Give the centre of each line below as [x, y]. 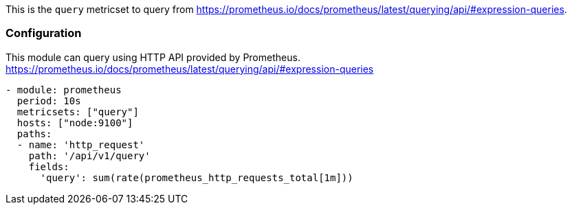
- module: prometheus [64, 90]
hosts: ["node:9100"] [75, 122]
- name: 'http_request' [81, 144]
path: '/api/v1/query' [89, 155]
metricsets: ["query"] [78, 112]
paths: [34, 133]
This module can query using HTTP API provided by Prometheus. [153, 57]
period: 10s [49, 101]
